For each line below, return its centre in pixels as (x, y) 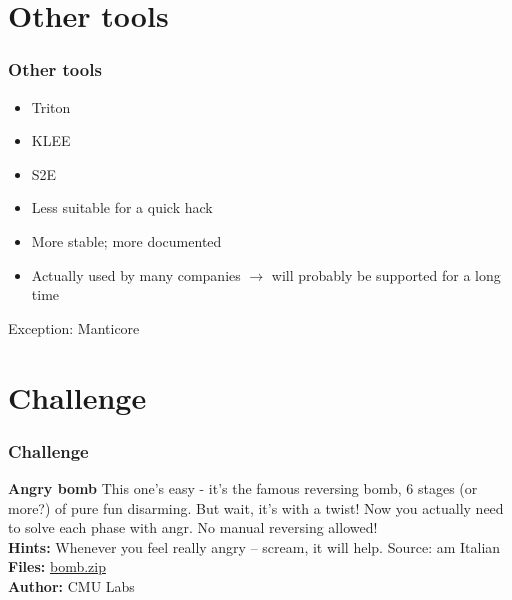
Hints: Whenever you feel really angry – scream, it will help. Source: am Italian (254, 546)
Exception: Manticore (74, 327)
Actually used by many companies (136, 274)
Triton (51, 106)
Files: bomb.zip (57, 566)
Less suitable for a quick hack (122, 207)
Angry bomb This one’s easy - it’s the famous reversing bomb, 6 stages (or (243, 487)
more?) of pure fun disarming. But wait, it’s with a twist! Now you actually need (256, 507)
